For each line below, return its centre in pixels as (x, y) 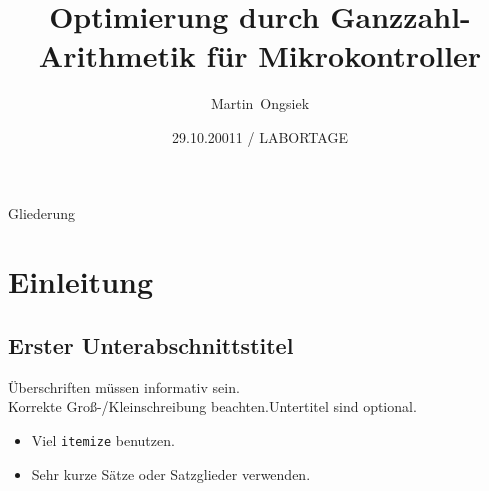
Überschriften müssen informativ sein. (124, 386)
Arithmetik (117, 55)
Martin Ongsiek (260, 103)
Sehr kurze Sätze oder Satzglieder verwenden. (171, 473)
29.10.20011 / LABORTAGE (260, 136)
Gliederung (42, 212)
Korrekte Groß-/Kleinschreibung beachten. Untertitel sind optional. (212, 406)
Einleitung (81, 281)
